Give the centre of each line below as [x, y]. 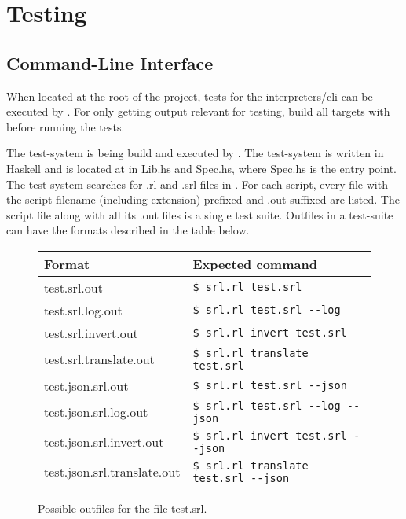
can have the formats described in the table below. [128, 230]
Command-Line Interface [110, 63]
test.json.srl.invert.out [104, 442]
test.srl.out [73, 287]
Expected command [255, 263]
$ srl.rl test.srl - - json [270, 386]
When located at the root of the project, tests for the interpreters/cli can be [190, 96]
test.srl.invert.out [91, 333]
